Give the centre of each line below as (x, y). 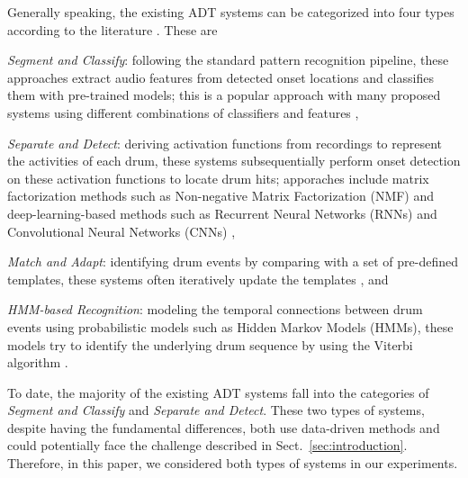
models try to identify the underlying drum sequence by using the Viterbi (210, 344)
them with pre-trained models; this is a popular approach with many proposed (224, 95)
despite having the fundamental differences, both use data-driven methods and (224, 427)
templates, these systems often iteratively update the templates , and (198, 279)
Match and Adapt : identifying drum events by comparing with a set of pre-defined (233, 262)
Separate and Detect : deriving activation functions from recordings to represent (225, 143)
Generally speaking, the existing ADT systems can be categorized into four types (231, 12)
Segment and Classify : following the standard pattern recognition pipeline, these (228, 60)
